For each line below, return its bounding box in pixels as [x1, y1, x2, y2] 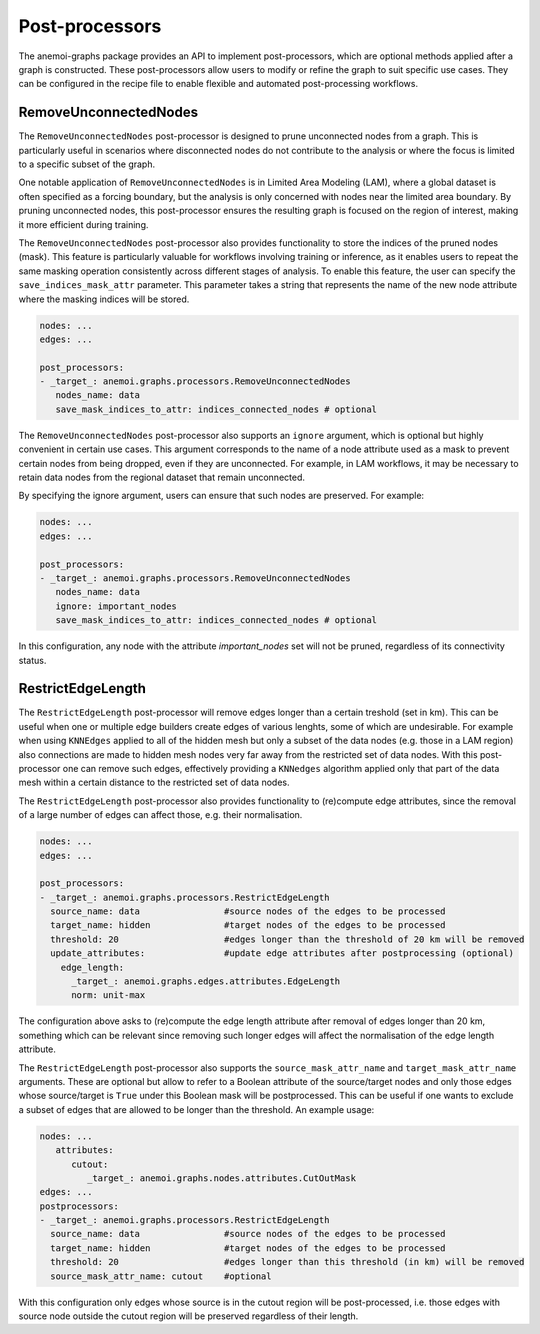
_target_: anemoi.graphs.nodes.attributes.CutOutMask [86, 1172, 357, 1184]
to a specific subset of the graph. [18, 158, 155, 170]
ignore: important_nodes [55, 600, 177, 612]
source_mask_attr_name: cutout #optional [50, 1270, 272, 1282]
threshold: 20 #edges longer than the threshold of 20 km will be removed [50, 933, 525, 945]
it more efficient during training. [18, 218, 149, 230]
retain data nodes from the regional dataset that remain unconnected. [18, 471, 305, 484]
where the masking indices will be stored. [18, 293, 190, 305]
